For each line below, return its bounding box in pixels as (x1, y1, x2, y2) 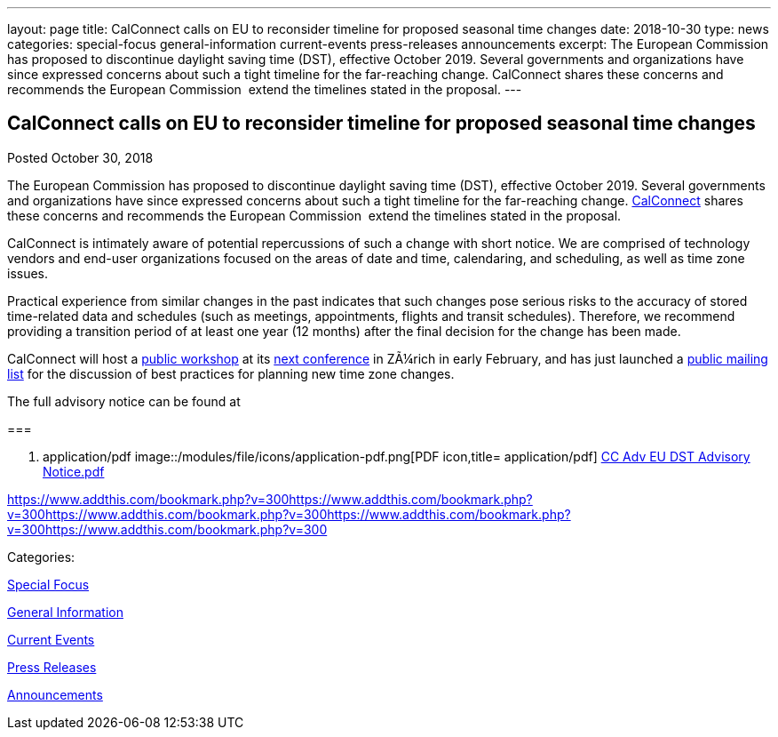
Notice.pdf (43, 463, 105, 479)
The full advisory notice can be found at (7, 393, 241, 409)
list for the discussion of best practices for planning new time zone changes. (7, 365, 455, 381)
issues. (7, 265, 49, 281)
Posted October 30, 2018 (7, 149, 154, 165)
